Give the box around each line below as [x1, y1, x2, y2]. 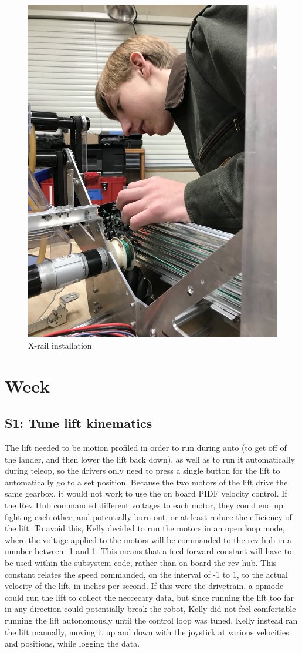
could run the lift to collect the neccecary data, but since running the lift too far [5, 591, 294, 603]
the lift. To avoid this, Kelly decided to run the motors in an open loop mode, [5, 522, 285, 534]
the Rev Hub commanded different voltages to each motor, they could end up [5, 499, 283, 511]
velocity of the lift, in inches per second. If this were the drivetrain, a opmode [5, 580, 284, 592]
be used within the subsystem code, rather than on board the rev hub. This [5, 557, 277, 569]
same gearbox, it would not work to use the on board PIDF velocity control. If [5, 487, 287, 500]
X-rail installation [28, 339, 92, 351]
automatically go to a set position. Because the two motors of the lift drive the [5, 475, 288, 488]
